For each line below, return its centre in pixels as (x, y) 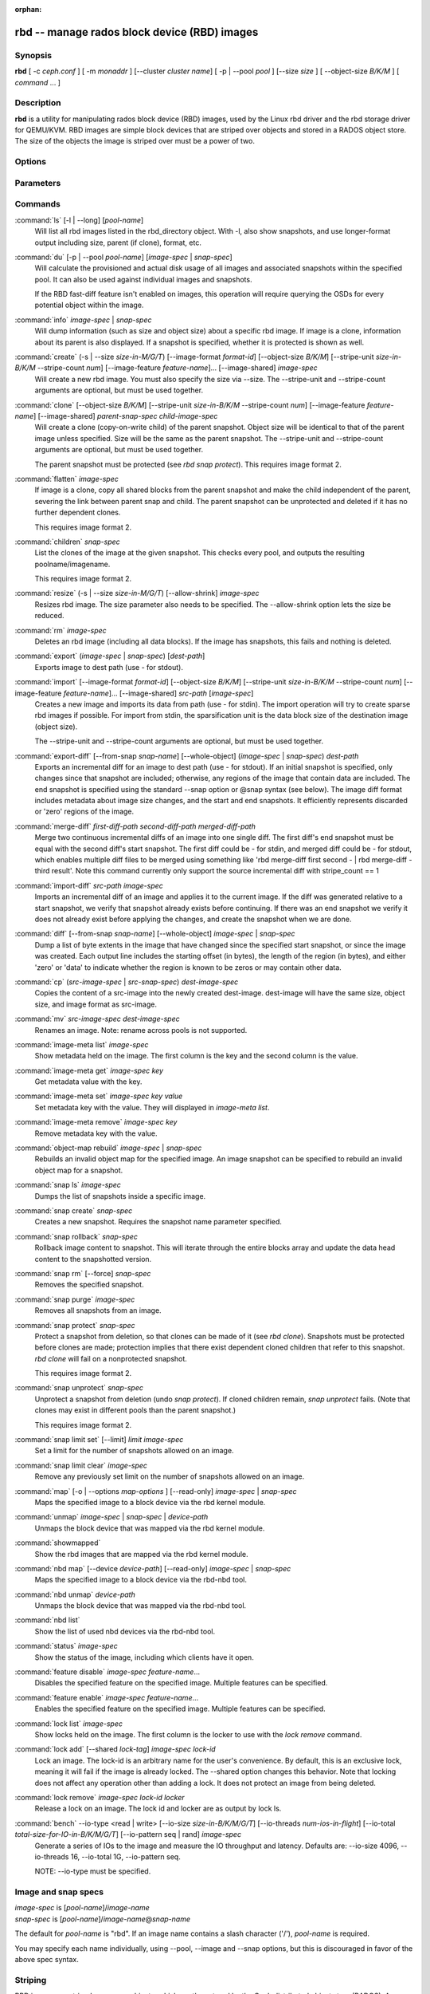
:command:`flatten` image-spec (66, 479)
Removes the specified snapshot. (89, 1285)
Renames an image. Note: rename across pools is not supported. (141, 1030)
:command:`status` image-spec (66, 1646)
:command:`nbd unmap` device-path (75, 1594)
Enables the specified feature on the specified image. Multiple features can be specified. (180, 1709)
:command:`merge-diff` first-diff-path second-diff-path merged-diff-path (135, 826)
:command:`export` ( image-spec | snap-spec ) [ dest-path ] (110, 656)
